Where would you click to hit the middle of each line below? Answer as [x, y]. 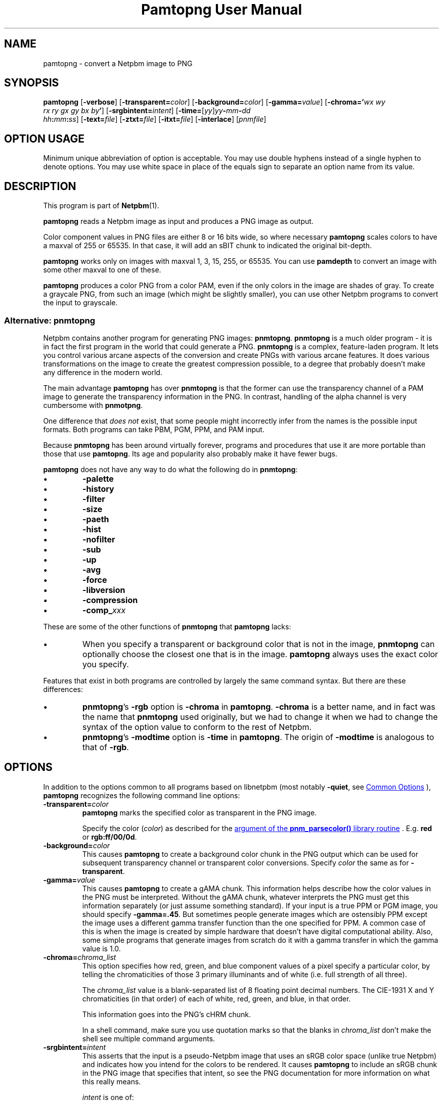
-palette [98, 478]
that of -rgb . [106, 747]
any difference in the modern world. [103, 372]
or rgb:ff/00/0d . [109, 837]
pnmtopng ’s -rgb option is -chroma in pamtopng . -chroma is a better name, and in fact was [259, 706]
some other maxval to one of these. [102, 270]
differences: [63, 689]
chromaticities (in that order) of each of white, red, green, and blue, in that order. [216, 998]
